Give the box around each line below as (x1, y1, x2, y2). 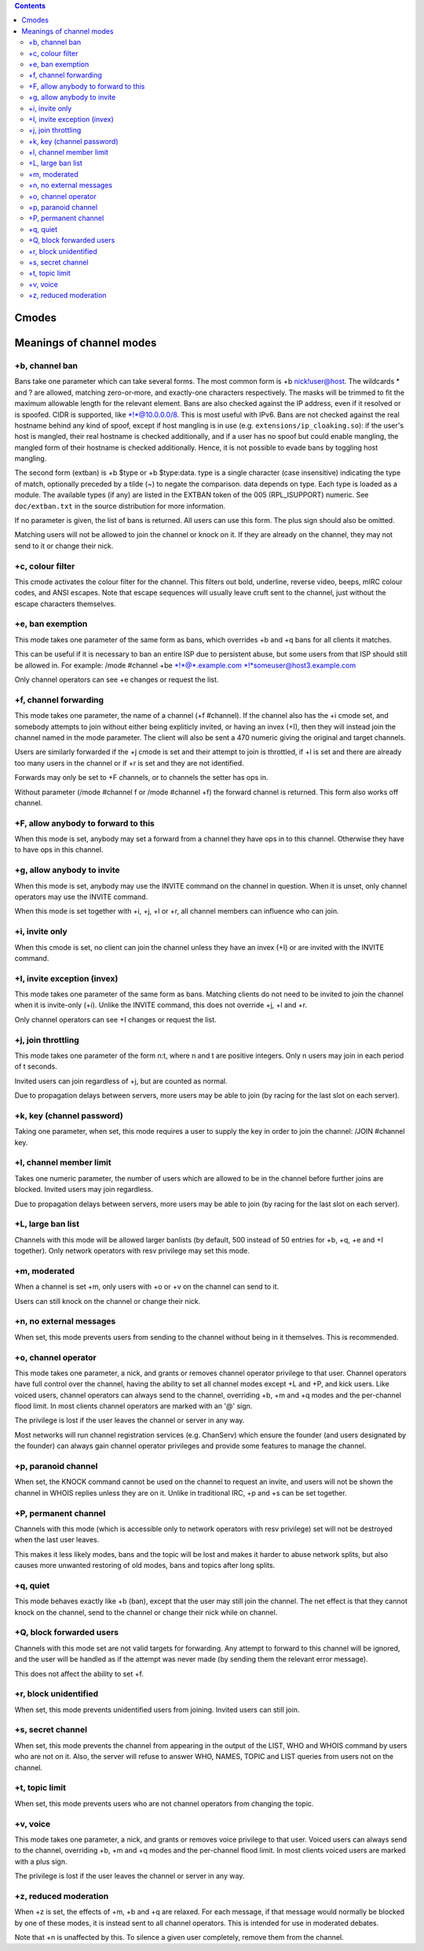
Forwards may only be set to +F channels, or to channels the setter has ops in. (14, 773, 269, 782)
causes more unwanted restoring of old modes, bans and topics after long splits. (14, 1561, 276, 1570)
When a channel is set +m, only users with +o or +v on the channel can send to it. (14, 1282, 280, 1291)
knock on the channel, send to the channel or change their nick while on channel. (14, 1607, 278, 1617)
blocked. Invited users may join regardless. (14, 1184, 153, 1195)
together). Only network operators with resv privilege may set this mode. (14, 1246, 250, 1256)
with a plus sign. (14, 1857, 68, 1866)
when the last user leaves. (14, 1535, 100, 1544)
